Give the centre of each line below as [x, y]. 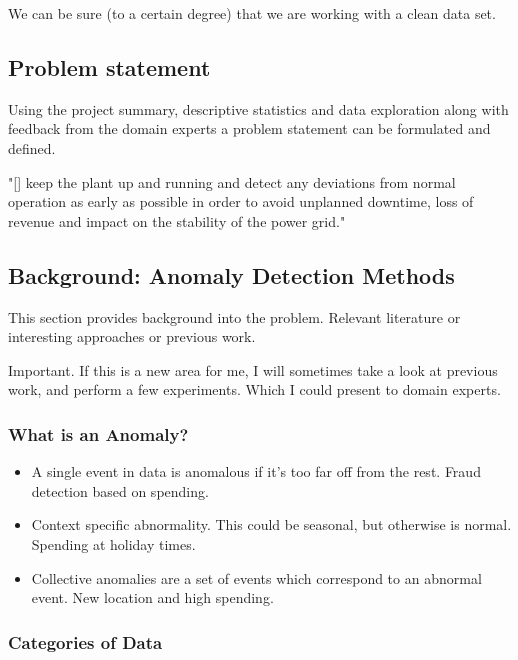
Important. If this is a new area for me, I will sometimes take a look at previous [253, 369]
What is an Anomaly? [98, 433]
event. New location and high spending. [152, 597]
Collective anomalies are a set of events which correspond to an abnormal [256, 577]
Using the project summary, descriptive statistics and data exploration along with [258, 108]
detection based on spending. [120, 490]
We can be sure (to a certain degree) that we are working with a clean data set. [252, 13]
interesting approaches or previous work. [132, 336]
